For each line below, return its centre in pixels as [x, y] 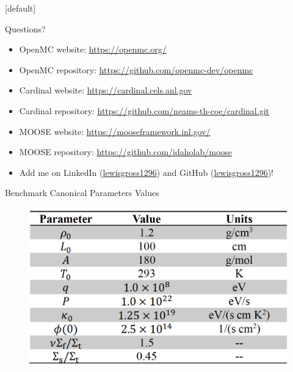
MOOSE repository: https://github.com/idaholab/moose [126, 152]
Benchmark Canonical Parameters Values [82, 193]
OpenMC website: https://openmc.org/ [93, 49]
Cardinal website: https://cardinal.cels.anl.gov [106, 90]
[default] [20, 8]
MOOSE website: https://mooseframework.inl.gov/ [115, 131]
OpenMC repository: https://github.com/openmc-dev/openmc [136, 69]
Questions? [25, 28]
